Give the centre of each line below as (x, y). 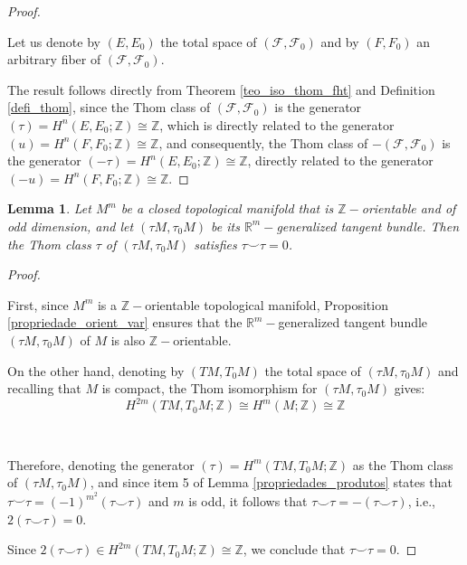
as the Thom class (403, 464)
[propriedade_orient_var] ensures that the (125, 322)
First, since (38, 304)
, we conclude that (294, 549)
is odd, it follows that (248, 501)
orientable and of (409, 208)
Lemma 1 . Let (49, 208)
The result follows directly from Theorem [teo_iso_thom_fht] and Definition (221, 89)
